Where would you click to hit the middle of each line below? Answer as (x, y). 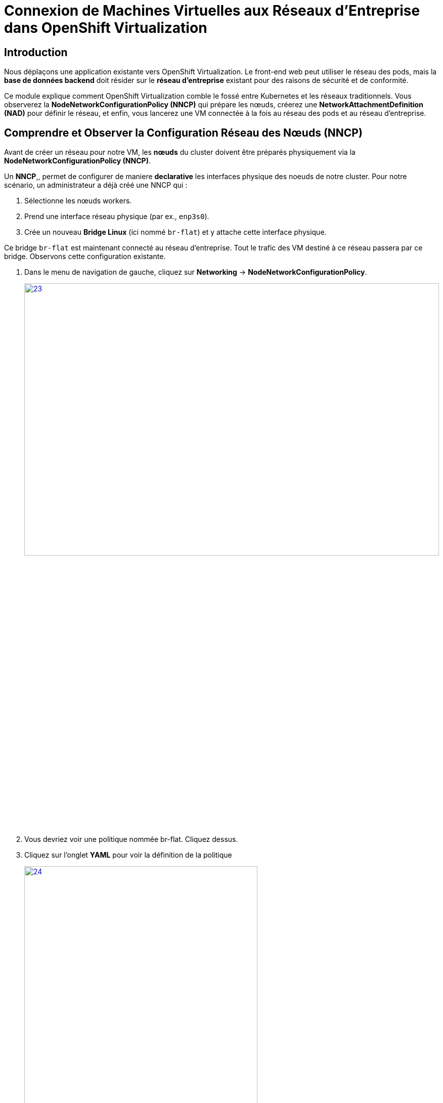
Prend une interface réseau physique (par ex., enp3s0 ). (117, 217)
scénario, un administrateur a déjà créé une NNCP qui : (96, 185)
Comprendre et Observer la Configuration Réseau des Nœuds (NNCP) (183, 133)
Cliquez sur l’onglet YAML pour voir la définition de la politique (128, 855)
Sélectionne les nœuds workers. (78, 201)
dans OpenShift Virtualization (106, 28)
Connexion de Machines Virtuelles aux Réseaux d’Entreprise (212, 11)
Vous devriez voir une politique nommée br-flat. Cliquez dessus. (131, 839)
